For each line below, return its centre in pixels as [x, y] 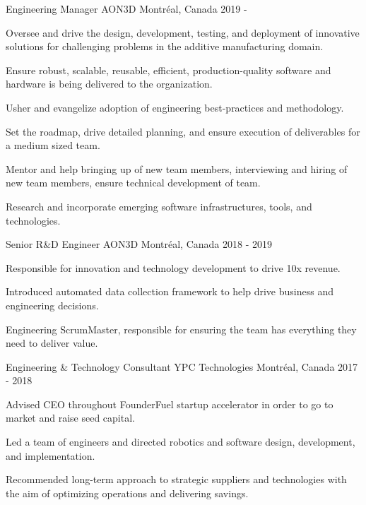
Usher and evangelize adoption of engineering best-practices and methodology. [175, 107]
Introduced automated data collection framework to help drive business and [170, 291]
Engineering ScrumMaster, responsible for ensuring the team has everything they [181, 329]
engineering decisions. [52, 305]
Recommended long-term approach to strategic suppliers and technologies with [176, 479]
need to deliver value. [52, 343]
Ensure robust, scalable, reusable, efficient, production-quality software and [169, 70]
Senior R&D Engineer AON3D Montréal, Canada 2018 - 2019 [139, 244]
